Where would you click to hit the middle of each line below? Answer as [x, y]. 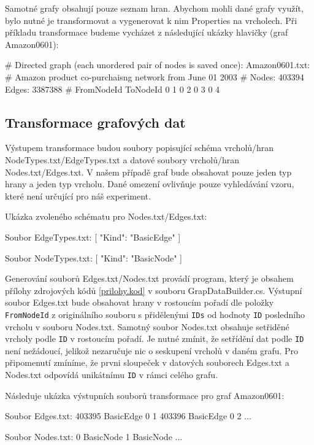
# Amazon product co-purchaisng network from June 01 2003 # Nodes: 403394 [155, 76]
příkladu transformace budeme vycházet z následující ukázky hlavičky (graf [147, 32]
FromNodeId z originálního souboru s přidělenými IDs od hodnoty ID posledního [155, 314]
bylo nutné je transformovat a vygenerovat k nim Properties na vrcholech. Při [151, 20]
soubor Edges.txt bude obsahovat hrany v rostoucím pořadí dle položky [140, 302]
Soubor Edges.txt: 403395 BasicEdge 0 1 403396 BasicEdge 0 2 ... [128, 416]
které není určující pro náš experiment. [78, 195]
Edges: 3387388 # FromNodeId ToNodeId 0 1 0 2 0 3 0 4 [113, 89]
